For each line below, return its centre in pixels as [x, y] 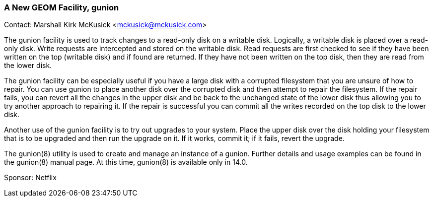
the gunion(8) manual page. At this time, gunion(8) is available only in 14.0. [126, 162]
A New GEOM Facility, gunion [62, 7]
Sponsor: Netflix [30, 178]
